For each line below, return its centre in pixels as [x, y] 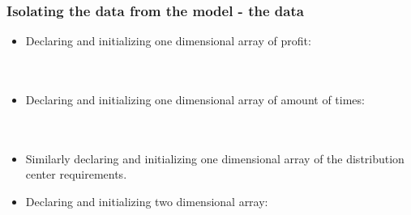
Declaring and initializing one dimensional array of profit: [168, 41]
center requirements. [76, 174]
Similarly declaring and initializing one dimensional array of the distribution [215, 158]
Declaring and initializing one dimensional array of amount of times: [195, 99]
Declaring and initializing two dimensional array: [147, 201]
